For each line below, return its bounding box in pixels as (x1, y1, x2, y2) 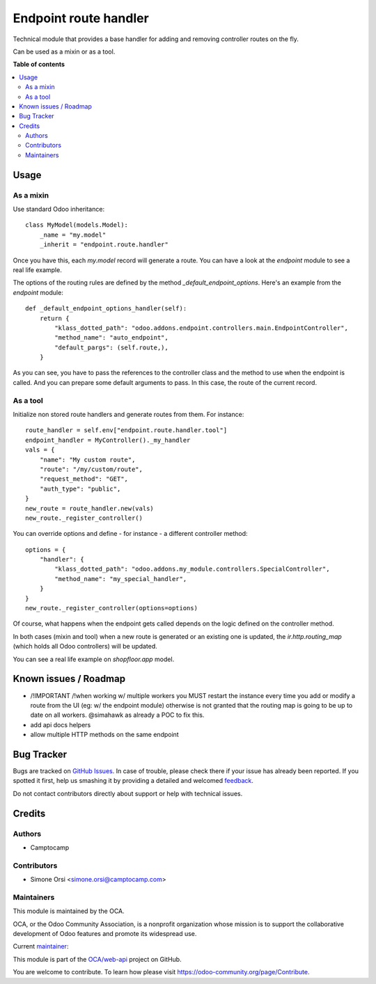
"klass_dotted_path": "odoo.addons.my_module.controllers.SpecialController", (54, 565, 330, 573)
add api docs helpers (30, 720, 91, 729)
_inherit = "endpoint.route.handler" (39, 241, 169, 248)
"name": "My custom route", (39, 456, 136, 463)
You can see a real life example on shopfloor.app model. (13, 655, 175, 663)
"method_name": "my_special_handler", (54, 575, 187, 582)
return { (39, 314, 70, 322)
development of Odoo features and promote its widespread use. (13, 929, 197, 937)
